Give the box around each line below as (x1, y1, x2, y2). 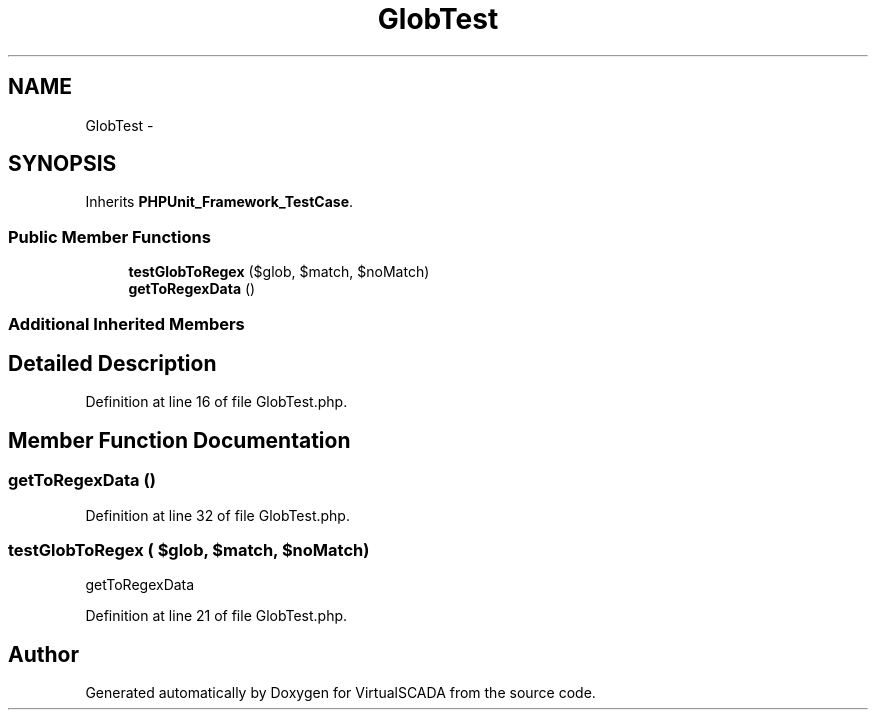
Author (8, 641, 79, 667)
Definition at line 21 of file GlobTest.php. (85, 607, 348, 625)
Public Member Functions (8, 226, 211, 247)
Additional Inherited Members (8, 313, 245, 334)
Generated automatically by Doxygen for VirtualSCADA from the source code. (85, 684, 596, 702)
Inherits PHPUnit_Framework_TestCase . (85, 193, 354, 211)
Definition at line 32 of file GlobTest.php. (85, 506, 350, 524)
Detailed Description (8, 350, 217, 376)
